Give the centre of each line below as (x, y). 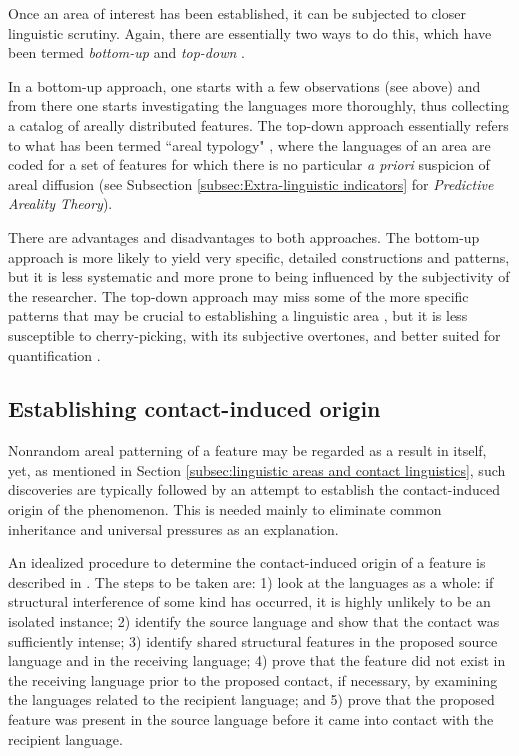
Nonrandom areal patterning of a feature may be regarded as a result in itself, (247, 450)
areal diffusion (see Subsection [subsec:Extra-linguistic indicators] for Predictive (251, 183)
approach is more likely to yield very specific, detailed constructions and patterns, (259, 256)
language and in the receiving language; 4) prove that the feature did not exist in (257, 660)
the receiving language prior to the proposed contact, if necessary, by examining (253, 679)
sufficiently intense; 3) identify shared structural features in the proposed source (253, 640)
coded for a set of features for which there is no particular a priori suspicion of (249, 164)
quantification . (54, 354)
